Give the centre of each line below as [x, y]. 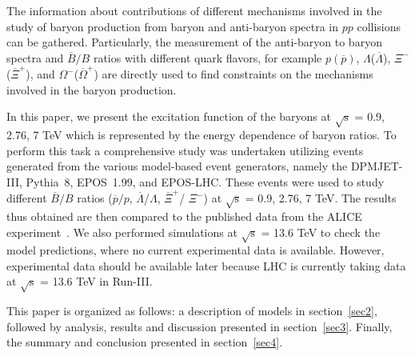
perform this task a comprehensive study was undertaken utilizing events [185, 150]
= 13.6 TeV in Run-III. [96, 281]
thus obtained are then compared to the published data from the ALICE [184, 216]
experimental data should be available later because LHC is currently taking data [206, 265]
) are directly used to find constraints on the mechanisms [233, 74]
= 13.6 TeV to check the [321, 232]
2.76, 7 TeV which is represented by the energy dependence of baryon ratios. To [202, 135]
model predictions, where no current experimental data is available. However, [196, 250]
